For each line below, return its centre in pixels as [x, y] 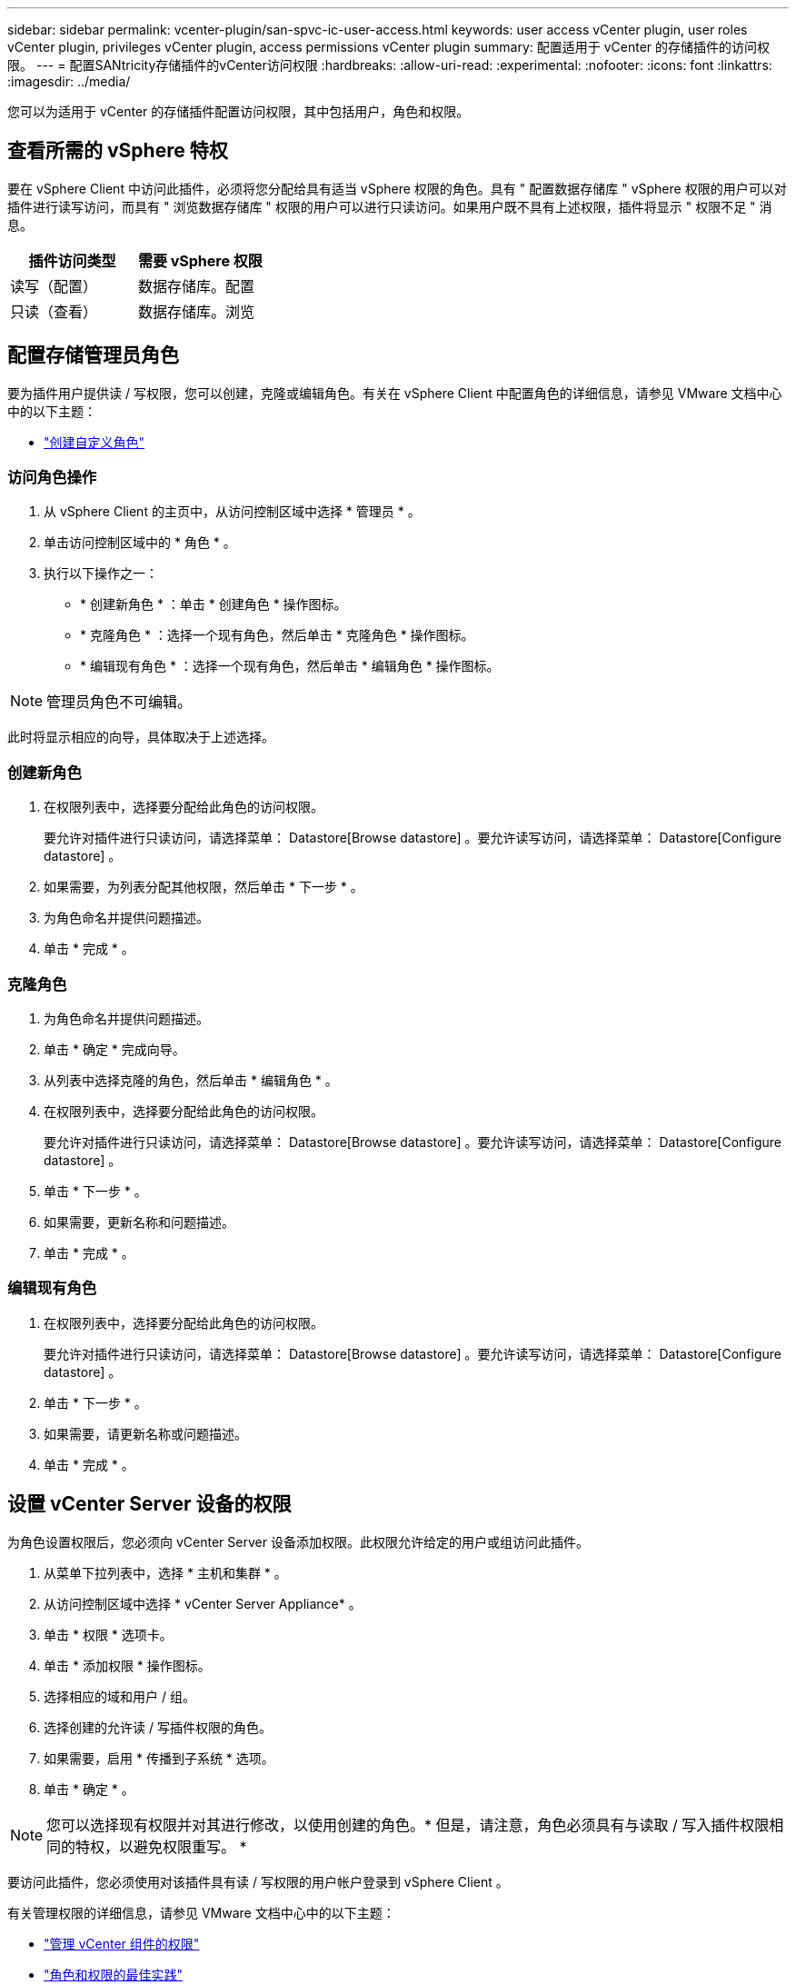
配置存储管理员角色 [93, 355]
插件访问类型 [72, 260]
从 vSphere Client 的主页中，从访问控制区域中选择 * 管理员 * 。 [232, 512]
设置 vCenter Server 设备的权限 [149, 1504]
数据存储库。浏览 [196, 311]
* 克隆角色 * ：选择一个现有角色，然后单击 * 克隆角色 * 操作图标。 [277, 635]
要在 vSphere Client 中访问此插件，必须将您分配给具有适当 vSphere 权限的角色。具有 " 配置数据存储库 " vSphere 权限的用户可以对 [397, 188]
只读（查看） [54, 311]
